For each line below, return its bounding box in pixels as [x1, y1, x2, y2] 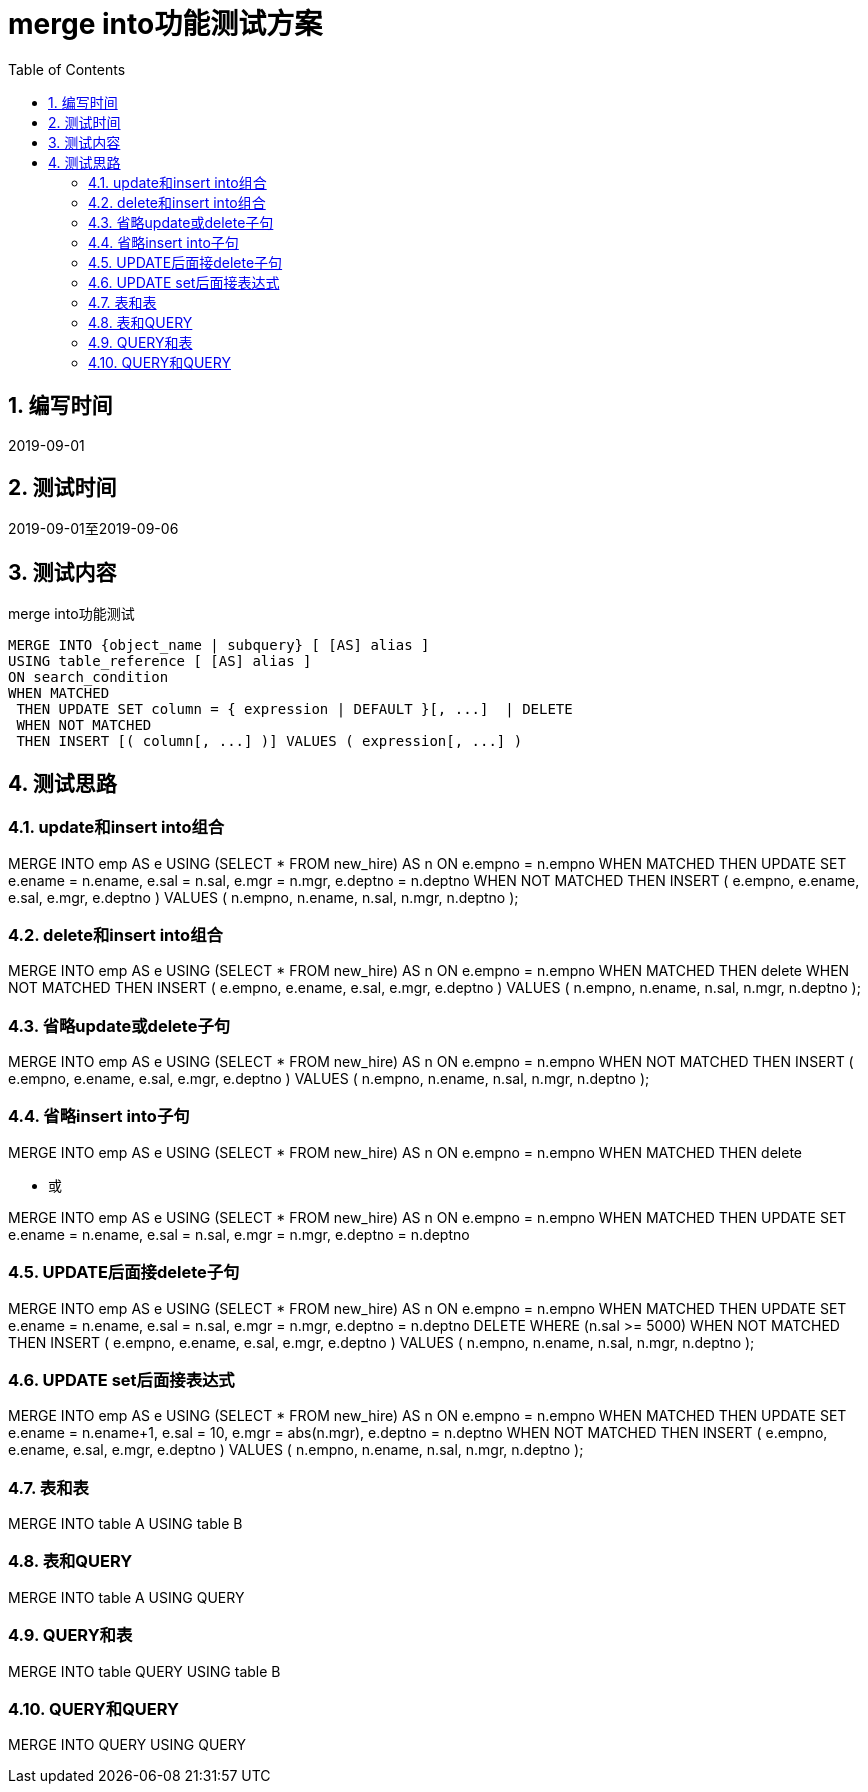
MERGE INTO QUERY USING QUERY [8, 1736, 246, 1754]
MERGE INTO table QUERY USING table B [8, 1662, 281, 1680]
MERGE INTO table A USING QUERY [8, 1588, 245, 1606]
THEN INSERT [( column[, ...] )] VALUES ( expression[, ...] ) [16, 733, 523, 750]
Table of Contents [8, 60, 126, 78]
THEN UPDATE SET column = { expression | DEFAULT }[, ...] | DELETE [16, 701, 573, 718]
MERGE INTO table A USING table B [8, 1515, 243, 1532]
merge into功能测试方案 [8, 7, 323, 41]
